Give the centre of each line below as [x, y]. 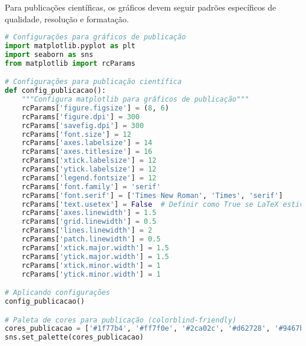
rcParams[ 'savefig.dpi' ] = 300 [83, 125]
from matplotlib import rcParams [70, 63]
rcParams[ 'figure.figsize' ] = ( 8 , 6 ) [95, 108]
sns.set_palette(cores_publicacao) [74, 337]
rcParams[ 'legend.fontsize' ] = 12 [89, 178]
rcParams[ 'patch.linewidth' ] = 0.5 [91, 239]
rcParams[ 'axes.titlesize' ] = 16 [87, 152]
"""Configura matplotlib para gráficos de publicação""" [135, 100]
